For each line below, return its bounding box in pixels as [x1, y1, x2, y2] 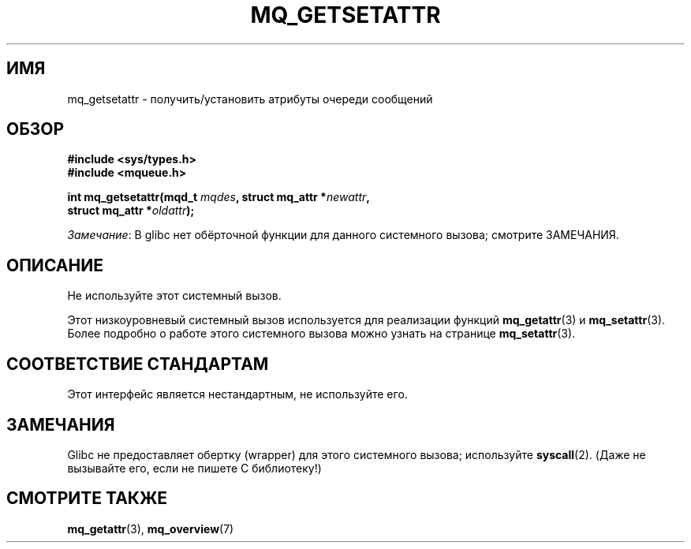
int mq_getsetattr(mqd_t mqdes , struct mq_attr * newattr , [67, 190, 370, 204]
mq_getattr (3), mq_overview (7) [67, 521, 234, 536]
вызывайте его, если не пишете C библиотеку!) [67, 461, 322, 475]
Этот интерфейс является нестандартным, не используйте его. [67, 387, 408, 401]
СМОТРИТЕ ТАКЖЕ [6, 488, 168, 509]
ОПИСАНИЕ [6, 255, 103, 275]
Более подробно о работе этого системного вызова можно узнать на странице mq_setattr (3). [67, 327, 576, 341]
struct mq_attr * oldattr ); [67, 204, 195, 218]
